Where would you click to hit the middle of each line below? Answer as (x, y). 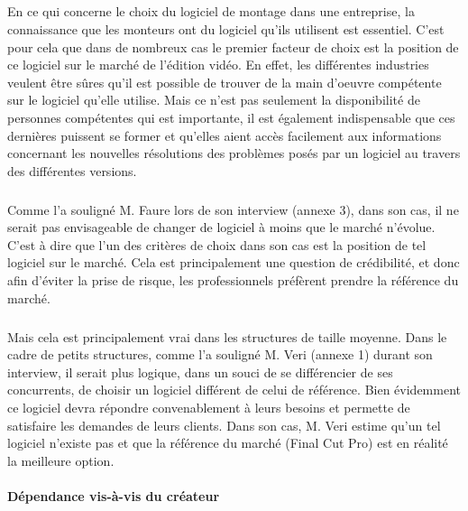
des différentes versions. (72, 170)
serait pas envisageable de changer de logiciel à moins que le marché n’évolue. (221, 227)
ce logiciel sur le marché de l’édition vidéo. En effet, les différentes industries (218, 65)
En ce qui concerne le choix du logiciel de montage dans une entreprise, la (211, 11)
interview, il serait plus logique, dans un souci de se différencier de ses (200, 372)
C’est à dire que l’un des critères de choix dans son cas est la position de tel (217, 244)
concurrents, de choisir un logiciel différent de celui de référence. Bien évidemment (234, 390)
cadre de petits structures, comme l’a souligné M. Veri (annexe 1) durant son (220, 354)
